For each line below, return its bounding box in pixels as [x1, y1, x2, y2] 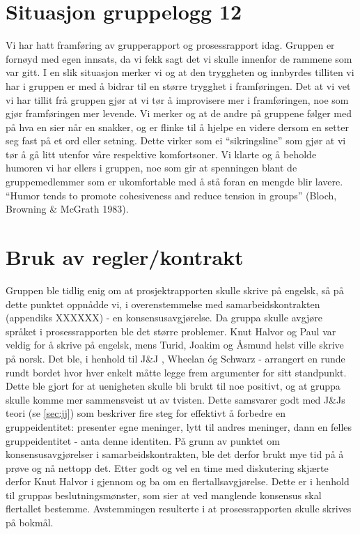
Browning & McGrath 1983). [6, 201, 129, 216]
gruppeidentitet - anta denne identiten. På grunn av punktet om [6, 433, 280, 448]
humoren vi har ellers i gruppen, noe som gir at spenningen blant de [6, 160, 297, 175]
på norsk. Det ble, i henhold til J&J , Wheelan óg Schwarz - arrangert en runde [6, 351, 345, 365]
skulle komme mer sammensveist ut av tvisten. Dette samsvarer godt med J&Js [6, 392, 345, 406]
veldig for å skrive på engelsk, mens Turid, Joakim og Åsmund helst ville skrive [6, 337, 344, 352]
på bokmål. [6, 515, 54, 530]
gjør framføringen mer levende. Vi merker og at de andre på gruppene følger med [6, 106, 352, 121]
